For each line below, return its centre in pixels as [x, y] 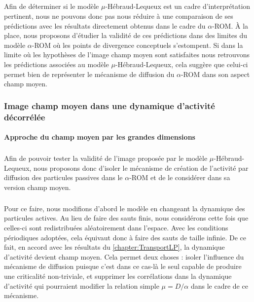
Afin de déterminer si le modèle [52, 6]
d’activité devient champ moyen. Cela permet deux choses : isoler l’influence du [124, 256]
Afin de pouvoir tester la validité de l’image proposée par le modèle [106, 158]
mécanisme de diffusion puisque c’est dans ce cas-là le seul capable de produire [123, 266]
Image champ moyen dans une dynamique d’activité [109, 105]
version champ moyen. [37, 187]
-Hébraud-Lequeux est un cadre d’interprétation [178, 6]
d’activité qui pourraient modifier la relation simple [82, 285]
